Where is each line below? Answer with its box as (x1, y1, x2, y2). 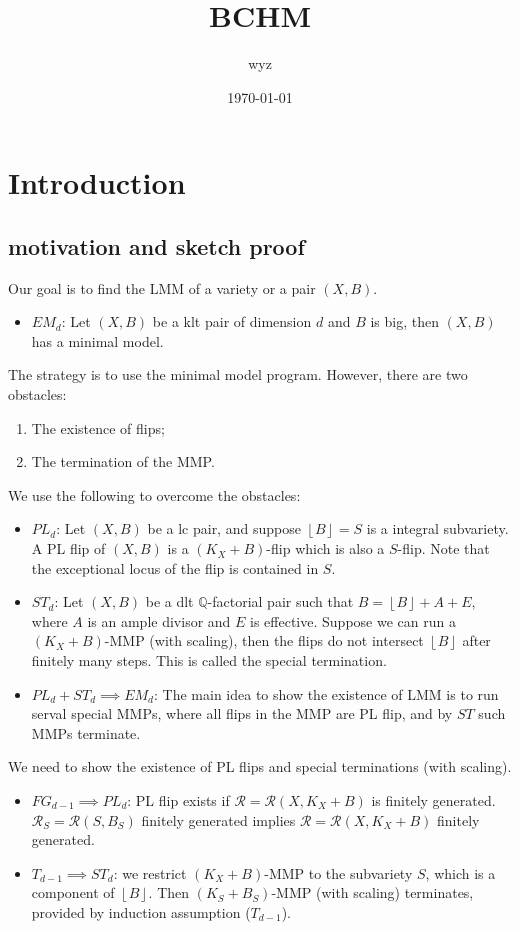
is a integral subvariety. (366, 518, 509, 539)
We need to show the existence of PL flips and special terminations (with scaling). (8, 756, 512, 777)
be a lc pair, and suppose (147, 518, 301, 539)
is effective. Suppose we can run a (250, 610, 456, 631)
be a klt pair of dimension (152, 311, 312, 332)
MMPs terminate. (31, 722, 141, 743)
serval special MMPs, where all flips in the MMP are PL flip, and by (31, 703, 453, 724)
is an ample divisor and (87, 610, 231, 631)
